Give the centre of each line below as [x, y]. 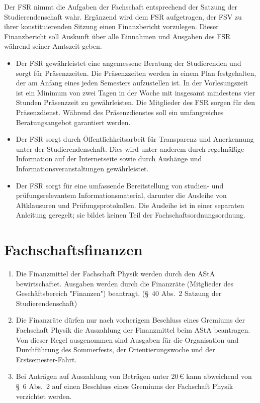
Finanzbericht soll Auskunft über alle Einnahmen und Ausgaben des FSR [117, 36]
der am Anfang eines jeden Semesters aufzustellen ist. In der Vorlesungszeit [132, 83]
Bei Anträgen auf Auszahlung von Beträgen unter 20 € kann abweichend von [134, 376]
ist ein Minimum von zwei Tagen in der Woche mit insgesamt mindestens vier [136, 92]
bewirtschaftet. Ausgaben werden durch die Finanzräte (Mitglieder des [125, 283]
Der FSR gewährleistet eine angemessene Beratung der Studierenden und [128, 63]
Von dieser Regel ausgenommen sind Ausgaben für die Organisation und [127, 339]
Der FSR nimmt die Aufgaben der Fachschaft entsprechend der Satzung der [121, 7]
